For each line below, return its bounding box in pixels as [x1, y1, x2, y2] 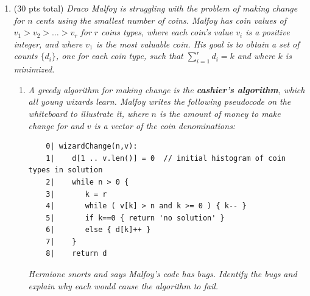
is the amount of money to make [160, 107, 281, 119]
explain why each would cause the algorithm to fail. [28, 279, 219, 292]
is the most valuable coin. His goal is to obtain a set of [96, 37, 300, 50]
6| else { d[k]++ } [46, 225, 151, 234]
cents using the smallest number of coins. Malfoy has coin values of [35, 13, 286, 26]
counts [13, 49, 38, 62]
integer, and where [13, 37, 83, 50]
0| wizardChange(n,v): [46, 142, 138, 151]
